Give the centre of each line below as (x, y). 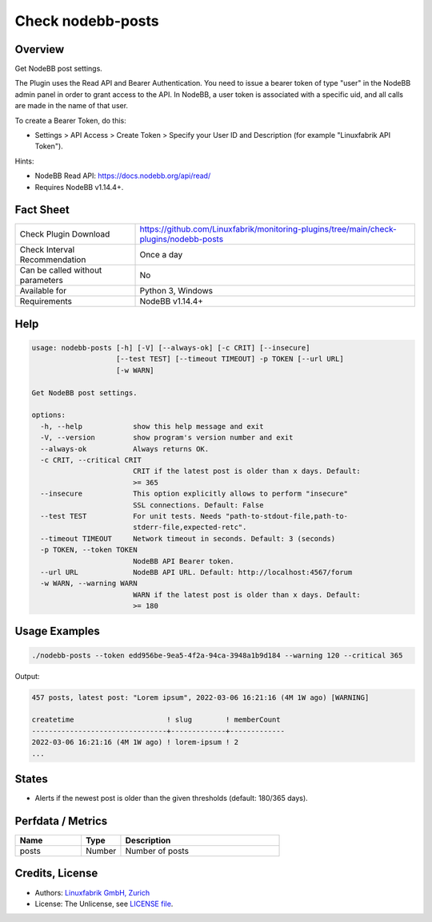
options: (49, 415)
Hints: (24, 161)
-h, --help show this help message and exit (152, 426)
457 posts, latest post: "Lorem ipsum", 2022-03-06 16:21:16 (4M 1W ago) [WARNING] (200, 697)
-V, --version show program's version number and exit (167, 438)
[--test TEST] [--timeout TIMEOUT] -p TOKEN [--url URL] (230, 359)
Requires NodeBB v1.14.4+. (79, 187)
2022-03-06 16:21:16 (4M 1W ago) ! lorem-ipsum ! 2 (135, 742)
